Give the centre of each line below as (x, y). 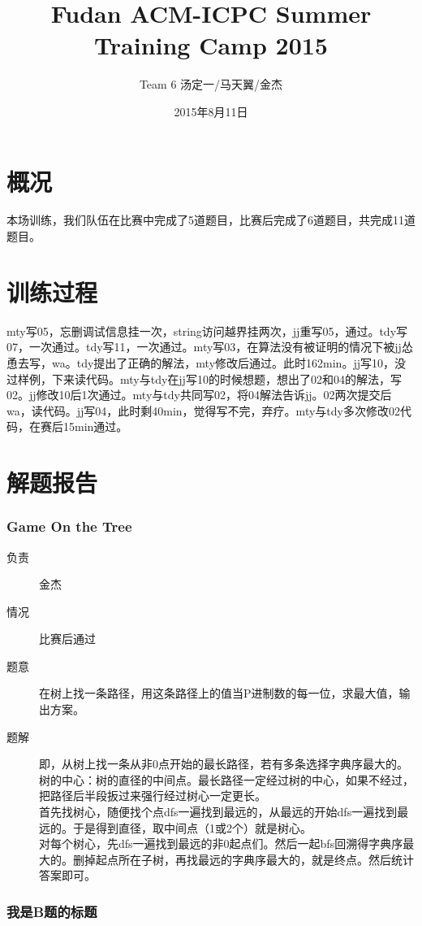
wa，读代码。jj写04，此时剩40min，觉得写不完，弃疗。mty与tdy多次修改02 (203, 410)
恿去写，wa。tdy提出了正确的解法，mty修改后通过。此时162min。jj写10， (200, 362)
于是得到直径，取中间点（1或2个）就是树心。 (192, 827)
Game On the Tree (69, 526)
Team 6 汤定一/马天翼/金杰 (211, 84)
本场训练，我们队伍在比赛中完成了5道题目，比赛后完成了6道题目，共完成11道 (211, 220)
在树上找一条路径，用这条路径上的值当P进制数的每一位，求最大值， (219, 693)
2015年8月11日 (211, 111)
